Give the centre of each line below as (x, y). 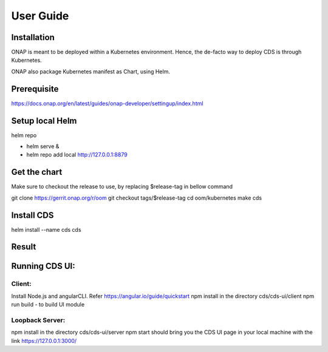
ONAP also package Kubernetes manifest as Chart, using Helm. (91, 71)
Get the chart (37, 172)
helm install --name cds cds (46, 229)
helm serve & (43, 146)
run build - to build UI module (48, 305)
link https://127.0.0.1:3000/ (44, 340)
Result (24, 247)
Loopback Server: (38, 320)
